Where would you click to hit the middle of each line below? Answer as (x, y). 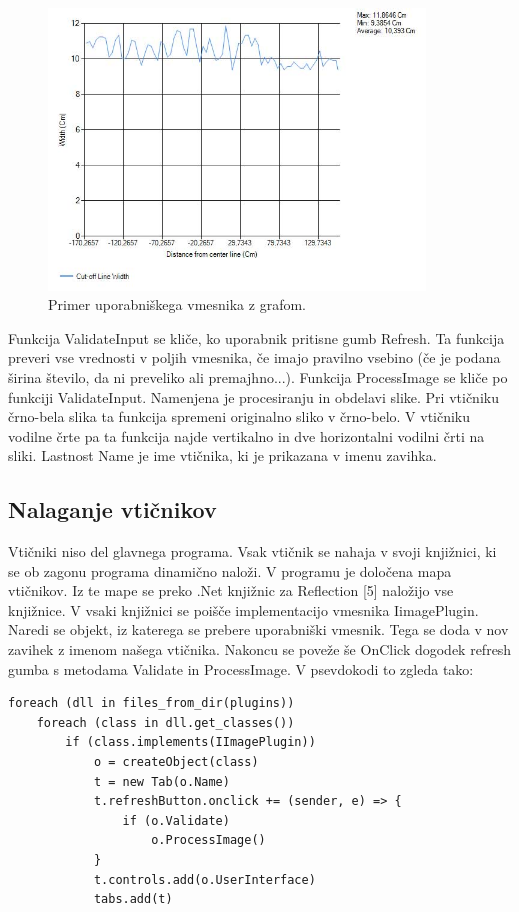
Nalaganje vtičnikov (112, 509)
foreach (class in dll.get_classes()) (165, 722)
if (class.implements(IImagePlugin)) (190, 742)
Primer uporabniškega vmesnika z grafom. (177, 304)
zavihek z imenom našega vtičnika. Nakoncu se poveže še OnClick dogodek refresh (260, 649)
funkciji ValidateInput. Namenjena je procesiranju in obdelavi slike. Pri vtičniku (253, 396)
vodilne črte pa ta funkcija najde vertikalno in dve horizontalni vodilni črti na (246, 435)
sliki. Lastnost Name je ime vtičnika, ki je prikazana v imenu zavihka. (222, 455)
